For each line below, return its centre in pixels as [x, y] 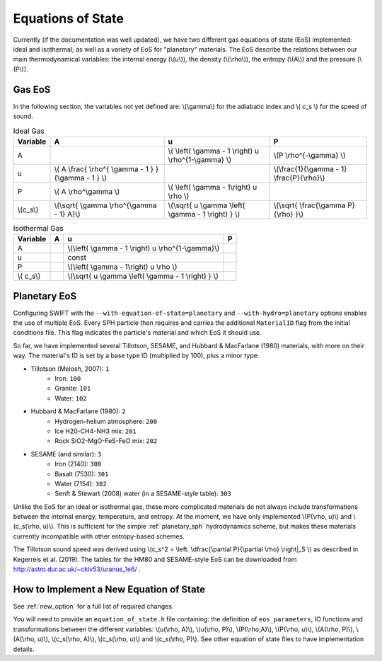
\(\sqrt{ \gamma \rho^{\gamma [105, 205]
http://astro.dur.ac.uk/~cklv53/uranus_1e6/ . [77, 569]
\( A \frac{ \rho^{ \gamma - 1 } [104, 168]
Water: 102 [71, 398]
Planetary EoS [45, 296]
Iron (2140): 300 [78, 464]
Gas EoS [32, 90]
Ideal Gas [29, 131]
